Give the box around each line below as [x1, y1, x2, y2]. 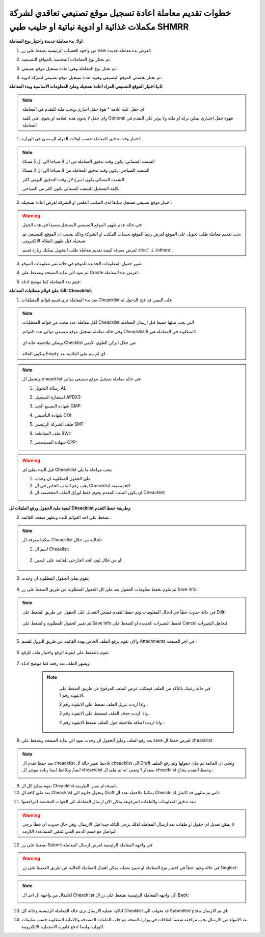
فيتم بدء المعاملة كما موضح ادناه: [21, 279, 81, 284]
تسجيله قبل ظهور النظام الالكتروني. [22, 238, 87, 244]
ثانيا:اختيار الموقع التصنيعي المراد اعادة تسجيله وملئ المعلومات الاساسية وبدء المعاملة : [9, 84, 164, 90]
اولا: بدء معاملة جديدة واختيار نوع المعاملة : [9, 38, 84, 44]
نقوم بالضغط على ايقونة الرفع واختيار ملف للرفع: [21, 650, 110, 655]
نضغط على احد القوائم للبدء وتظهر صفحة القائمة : [21, 514, 112, 520]
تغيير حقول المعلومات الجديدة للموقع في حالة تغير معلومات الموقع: [21, 260, 143, 266]
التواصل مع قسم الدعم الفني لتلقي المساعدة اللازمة [22, 828, 117, 834]
